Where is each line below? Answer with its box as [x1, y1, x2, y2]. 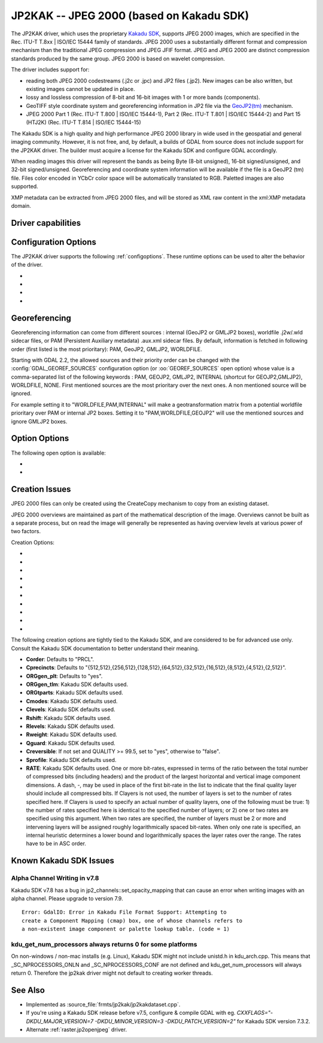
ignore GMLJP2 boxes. [11, 418, 68, 425]
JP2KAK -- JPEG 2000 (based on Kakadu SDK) [11, 9, 249, 22]
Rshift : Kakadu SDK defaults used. [26, 714, 112, 721]
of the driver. [11, 261, 43, 268]
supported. [11, 183, 38, 190]
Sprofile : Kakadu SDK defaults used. [26, 756, 117, 763]
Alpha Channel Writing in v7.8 [11, 874, 99, 882]
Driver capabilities [11, 217, 81, 228]
